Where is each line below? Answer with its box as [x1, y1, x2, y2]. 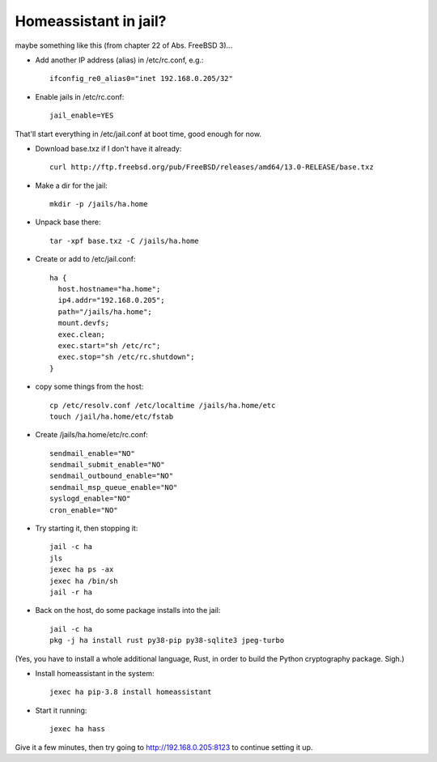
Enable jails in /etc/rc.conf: [35, 92, 125, 101]
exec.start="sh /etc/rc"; [57, 341, 161, 350]
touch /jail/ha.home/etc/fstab [49, 411, 174, 421]
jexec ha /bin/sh [49, 576, 118, 585]
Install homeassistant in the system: [35, 668, 155, 678]
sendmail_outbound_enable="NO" [49, 471, 174, 481]
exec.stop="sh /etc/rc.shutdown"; [57, 352, 195, 362]
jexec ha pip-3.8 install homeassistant [49, 688, 212, 696]
